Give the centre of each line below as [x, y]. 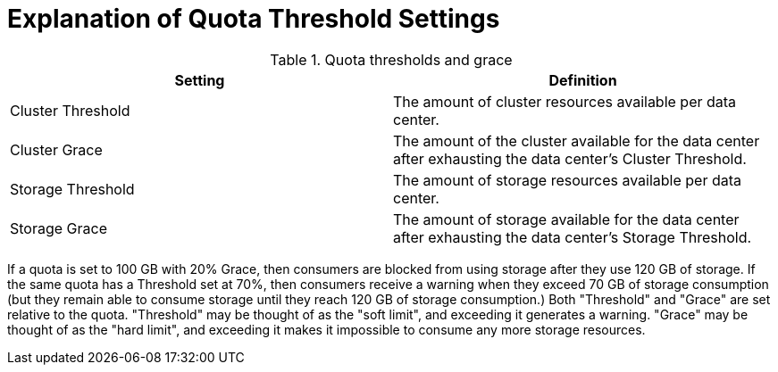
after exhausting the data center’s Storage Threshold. [573, 237]
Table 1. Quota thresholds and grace [391, 59]
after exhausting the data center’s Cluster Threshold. [570, 158]
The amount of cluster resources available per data [565, 101]
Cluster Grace [56, 149]
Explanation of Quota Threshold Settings [254, 19]
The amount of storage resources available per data [568, 180]
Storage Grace [59, 228]
